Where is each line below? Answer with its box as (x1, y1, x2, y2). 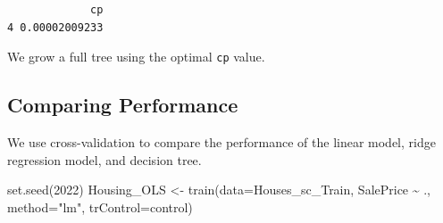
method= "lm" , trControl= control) (7, 197, 193, 216)
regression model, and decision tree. (7, 150, 202, 169)
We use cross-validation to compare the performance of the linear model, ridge (7, 133, 436, 152)
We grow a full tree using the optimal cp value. (7, 47, 265, 66)
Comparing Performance (7, 91, 238, 119)
